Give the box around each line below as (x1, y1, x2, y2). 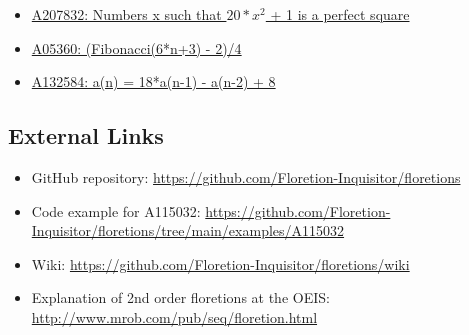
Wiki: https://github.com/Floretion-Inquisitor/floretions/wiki (31, 253, 410, 274)
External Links (8, 120, 164, 151)
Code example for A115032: (31, 200, 201, 221)
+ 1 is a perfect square (270, 4, 410, 24)
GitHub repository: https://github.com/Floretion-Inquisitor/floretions (31, 166, 461, 187)
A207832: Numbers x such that (31, 4, 222, 24)
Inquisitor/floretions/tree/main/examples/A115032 (31, 220, 345, 241)
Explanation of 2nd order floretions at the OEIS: (31, 287, 330, 308)
